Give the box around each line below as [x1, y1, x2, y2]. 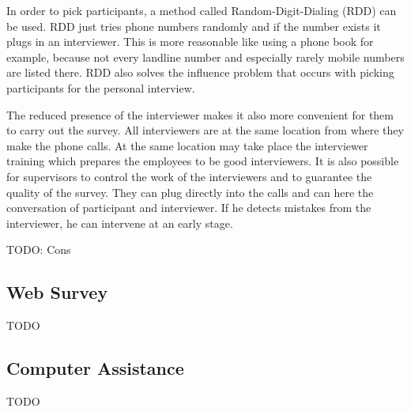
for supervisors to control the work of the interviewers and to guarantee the [6, 168, 372, 184]
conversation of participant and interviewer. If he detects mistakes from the [6, 199, 371, 216]
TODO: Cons [6, 241, 71, 258]
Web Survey [6, 280, 108, 304]
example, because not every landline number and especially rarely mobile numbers [6, 48, 405, 65]
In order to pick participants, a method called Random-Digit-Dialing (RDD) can [6, 2, 397, 18]
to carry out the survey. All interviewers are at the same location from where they [6, 122, 404, 138]
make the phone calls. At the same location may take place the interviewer [6, 137, 368, 153]
